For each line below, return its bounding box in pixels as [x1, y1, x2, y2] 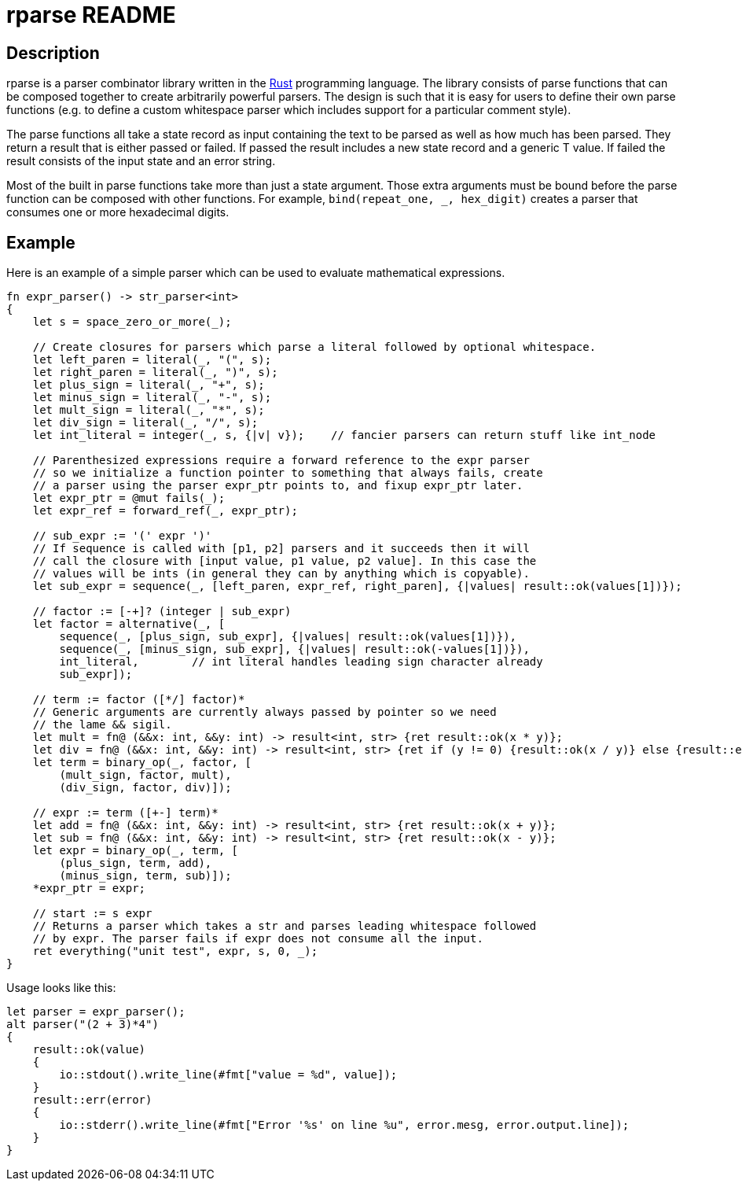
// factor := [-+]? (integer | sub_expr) [32, 605, 292, 618]
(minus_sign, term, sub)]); [59, 869, 232, 883]
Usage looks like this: [6, 981, 116, 995]
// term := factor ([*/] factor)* [32, 693, 245, 706]
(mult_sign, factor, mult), [59, 769, 232, 782]
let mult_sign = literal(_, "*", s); [32, 404, 265, 417]
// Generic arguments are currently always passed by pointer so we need [32, 706, 497, 719]
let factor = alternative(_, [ [32, 617, 226, 631]
